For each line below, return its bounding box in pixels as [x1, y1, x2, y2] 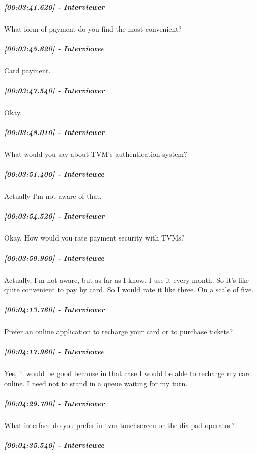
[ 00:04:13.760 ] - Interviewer [4, 304, 105, 315]
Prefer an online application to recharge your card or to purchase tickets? [4, 326, 233, 337]
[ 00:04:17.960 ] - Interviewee [4, 346, 105, 357]
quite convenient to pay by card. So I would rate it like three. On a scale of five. [4, 284, 254, 295]
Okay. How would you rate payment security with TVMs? [4, 232, 185, 243]
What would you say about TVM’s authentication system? [4, 149, 187, 159]
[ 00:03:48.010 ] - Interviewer [4, 127, 105, 138]
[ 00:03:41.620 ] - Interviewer [4, 1, 105, 12]
